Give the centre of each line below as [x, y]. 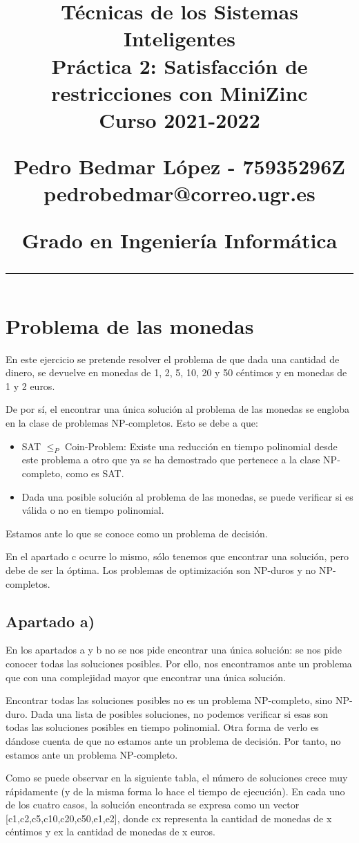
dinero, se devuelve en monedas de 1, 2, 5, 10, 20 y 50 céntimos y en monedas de [176, 372]
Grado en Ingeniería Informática [179, 240]
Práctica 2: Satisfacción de [179, 65]
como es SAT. [95, 473]
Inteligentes [179, 38]
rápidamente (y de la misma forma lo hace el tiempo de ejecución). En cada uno [175, 791]
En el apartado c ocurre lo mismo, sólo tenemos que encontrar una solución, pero [177, 556]
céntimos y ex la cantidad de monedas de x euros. [110, 832]
